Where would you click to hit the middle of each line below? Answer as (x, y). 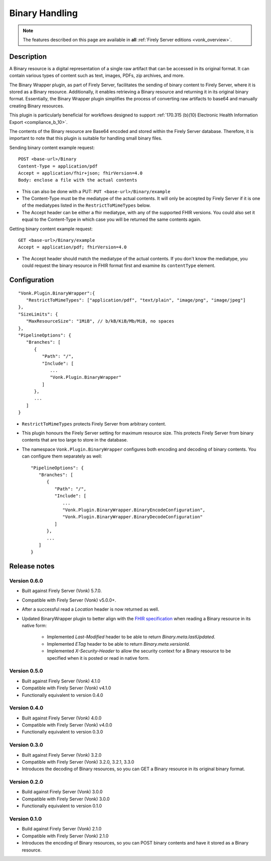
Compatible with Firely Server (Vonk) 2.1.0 (65, 836)
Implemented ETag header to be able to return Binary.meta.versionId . (119, 644)
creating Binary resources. (37, 106)
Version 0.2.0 (26, 782)
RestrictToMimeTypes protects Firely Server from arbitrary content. (94, 423)
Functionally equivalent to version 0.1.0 (62, 806)
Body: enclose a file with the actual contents (78, 180)
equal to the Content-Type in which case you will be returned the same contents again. (112, 220)
